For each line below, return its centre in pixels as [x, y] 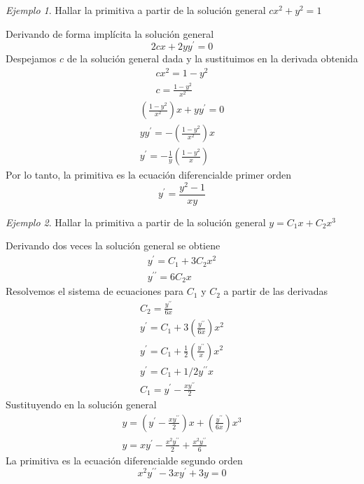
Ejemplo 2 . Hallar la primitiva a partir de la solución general [136, 222]
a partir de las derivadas [275, 291]
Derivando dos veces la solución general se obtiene [113, 246]
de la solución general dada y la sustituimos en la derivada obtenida [212, 58]
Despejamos [31, 58]
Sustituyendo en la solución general [81, 405]
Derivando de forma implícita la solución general [110, 33]
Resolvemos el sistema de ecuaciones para [95, 291]
